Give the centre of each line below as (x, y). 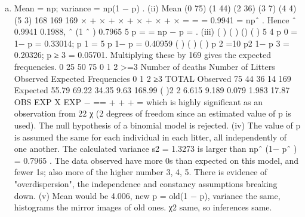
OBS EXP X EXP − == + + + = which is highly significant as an (138, 101)
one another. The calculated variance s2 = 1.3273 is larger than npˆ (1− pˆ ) (155, 149)
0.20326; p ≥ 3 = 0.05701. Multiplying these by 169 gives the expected (142, 55)
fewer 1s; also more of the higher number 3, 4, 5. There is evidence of (141, 172)
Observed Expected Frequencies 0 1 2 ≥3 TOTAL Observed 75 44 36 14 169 (152, 78)
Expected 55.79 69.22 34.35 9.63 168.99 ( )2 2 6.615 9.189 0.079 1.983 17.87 (152, 90)
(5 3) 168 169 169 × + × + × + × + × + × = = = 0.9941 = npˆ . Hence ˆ (155, 19)
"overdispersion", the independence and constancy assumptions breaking (146, 183)
